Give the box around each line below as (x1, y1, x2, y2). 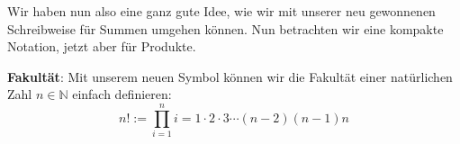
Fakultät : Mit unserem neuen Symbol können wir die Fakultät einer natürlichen (7, 67, 453, 85)
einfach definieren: (72, 85, 172, 103)
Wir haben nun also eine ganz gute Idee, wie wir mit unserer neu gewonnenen (7, 2, 436, 20)
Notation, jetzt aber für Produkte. (7, 37, 196, 56)
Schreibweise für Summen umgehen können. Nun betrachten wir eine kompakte (7, 19, 444, 38)
